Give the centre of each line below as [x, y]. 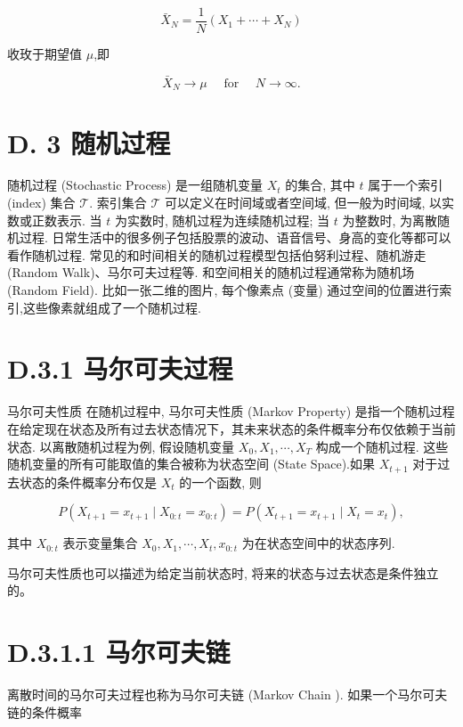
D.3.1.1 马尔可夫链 [119, 652]
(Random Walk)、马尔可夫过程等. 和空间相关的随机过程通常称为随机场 [211, 272]
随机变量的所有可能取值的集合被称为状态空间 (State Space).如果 [191, 464]
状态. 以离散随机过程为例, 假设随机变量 [121, 446]
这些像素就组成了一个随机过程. [112, 307]
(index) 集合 [41, 203]
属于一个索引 [406, 185]
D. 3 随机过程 [89, 142]
